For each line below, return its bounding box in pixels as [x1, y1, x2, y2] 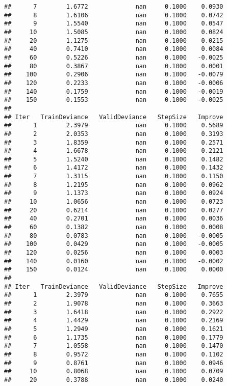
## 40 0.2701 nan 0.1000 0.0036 [4, 215, 223, 223]
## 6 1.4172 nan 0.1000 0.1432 [4, 164, 223, 172]
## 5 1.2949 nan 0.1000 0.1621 [4, 325, 223, 333]
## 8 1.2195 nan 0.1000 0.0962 [4, 181, 223, 188]
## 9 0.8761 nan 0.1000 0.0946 [4, 359, 223, 367]
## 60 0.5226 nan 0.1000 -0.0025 [4, 53, 223, 61]
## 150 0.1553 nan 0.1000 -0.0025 [4, 96, 223, 104]
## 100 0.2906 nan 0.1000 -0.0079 [4, 71, 223, 78]
